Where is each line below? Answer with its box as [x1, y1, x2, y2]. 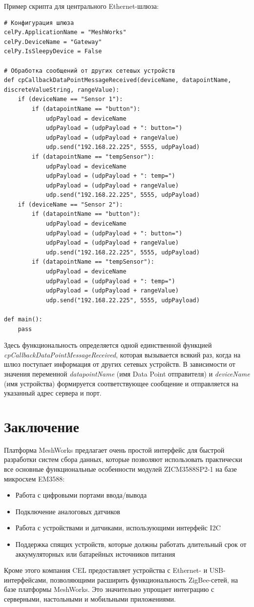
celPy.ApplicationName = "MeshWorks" [4, 29, 127, 36]
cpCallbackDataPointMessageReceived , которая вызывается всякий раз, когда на [4, 349, 241, 359]
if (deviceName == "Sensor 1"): [18, 96, 123, 103]
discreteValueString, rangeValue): [4, 86, 120, 93]
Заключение [4, 416, 79, 436]
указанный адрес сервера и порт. [4, 388, 102, 398]
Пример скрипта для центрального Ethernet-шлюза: [4, 1, 159, 11]
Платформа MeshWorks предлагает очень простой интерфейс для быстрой [4, 444, 225, 455]
